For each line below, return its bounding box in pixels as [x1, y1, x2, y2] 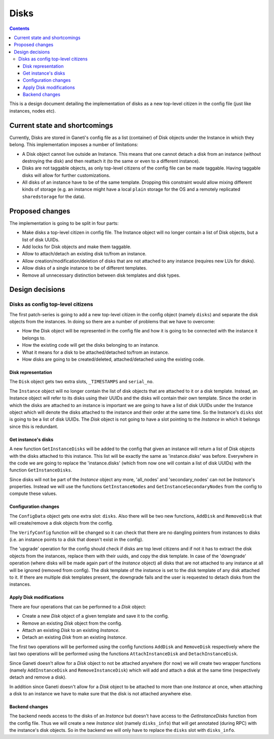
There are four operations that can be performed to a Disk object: [9, 603, 147, 610]
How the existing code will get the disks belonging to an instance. [22, 342, 159, 348]
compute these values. [9, 490, 57, 497]
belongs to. [22, 335, 46, 341]
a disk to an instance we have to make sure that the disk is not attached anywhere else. [9, 691, 192, 697]
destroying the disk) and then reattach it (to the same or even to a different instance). [22, 158, 200, 164]
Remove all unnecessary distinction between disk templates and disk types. [22, 272, 181, 278]
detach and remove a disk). [9, 674, 67, 680]
